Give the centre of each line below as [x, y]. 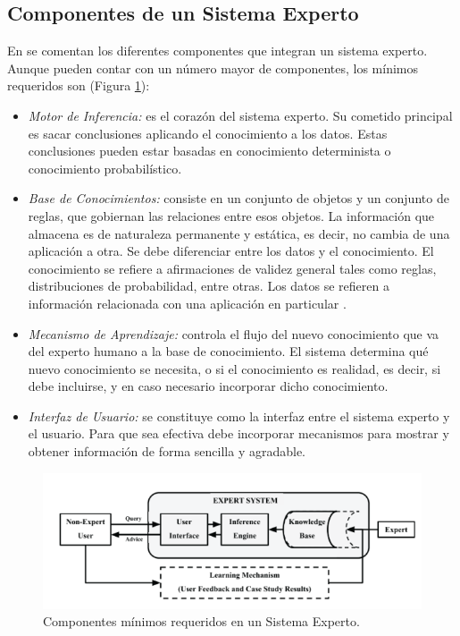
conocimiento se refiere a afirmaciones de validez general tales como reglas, [232, 268]
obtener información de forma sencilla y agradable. [167, 451]
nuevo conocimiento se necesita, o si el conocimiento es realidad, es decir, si [234, 368]
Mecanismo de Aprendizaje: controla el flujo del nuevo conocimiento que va [234, 333]
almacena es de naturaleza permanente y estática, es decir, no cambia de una [239, 233]
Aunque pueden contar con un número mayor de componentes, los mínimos [213, 68]
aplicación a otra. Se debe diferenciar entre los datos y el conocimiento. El [231, 251]
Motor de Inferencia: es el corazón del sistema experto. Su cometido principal [240, 115]
